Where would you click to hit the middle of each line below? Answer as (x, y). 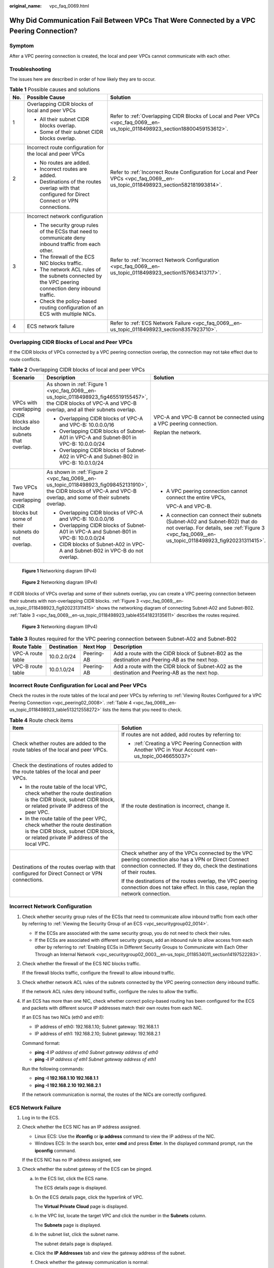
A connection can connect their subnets (214, 515)
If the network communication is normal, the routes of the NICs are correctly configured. (114, 1094)
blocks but (25, 512)
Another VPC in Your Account (169, 750)
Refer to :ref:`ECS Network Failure (150, 323)
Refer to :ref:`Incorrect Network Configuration (165, 260)
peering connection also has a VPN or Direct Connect (185, 859)
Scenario (24, 377)
